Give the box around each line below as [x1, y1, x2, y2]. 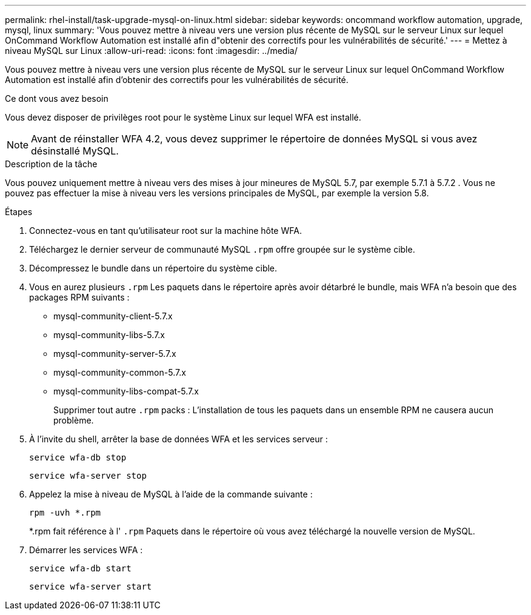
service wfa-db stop [29, 453, 127, 462]
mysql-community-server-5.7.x [53, 348, 176, 359]
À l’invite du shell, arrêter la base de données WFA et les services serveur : [29, 434, 328, 444]
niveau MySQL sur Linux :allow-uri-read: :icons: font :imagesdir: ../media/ [5, 45, 298, 56]
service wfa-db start [29, 563, 132, 573]
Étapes [5, 207, 33, 217]
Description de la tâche [5, 159, 98, 169]
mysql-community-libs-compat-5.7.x [53, 386, 199, 396]
